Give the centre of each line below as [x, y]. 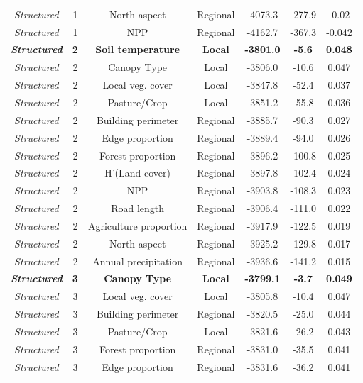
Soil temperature [138, 49]
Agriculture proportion [137, 225]
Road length [138, 208]
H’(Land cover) [138, 173]
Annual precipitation [138, 261]
